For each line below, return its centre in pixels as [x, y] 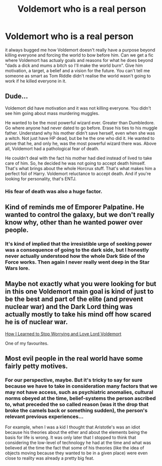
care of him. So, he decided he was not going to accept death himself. [75, 163]
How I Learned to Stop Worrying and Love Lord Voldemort [63, 334]
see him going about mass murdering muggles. [52, 113]
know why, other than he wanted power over [74, 223]
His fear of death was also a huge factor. [54, 191]
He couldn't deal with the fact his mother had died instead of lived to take [79, 158]
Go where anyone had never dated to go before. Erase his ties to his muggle [81, 128]
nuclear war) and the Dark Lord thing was [69, 307]
